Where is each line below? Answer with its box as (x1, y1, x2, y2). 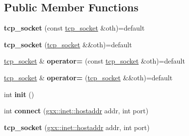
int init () (4, 89, 34, 99)
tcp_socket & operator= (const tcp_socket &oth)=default (4, 56, 185, 66)
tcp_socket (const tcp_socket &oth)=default (4, 23, 145, 33)
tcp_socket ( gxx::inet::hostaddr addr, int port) (4, 122, 150, 132)
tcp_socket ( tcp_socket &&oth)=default (4, 39, 132, 49)
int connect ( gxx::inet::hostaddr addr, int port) (4, 105, 149, 116)
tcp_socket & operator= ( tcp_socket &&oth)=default (4, 72, 173, 82)
